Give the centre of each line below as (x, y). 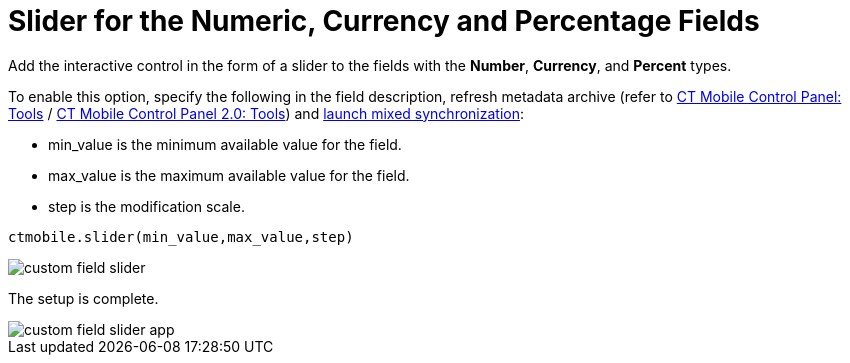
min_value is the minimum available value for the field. (225, 144)
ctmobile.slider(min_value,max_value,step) (181, 236)
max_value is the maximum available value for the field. (229, 175)
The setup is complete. (83, 298)
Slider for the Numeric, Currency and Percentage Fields (384, 21)
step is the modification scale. (146, 206)
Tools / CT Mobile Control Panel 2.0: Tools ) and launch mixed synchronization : (266, 113)
